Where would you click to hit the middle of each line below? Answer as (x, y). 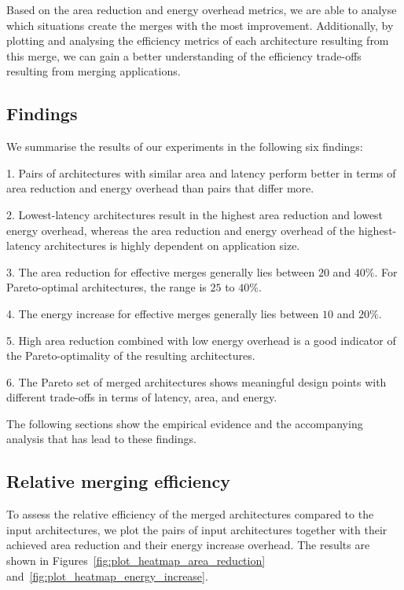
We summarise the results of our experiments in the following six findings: (185, 147)
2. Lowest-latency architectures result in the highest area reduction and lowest (195, 214)
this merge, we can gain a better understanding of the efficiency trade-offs (184, 55)
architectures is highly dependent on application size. (172, 246)
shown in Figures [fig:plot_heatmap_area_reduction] (136, 561)
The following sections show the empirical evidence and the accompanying (185, 423)
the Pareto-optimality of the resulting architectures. (131, 355)
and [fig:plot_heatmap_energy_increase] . (107, 575)
